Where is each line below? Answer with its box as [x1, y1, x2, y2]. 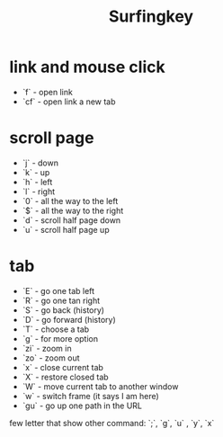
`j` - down [22, 157, 58, 168]
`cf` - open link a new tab [22, 96, 116, 107]
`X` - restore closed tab [22, 371, 110, 382]
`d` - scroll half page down [22, 214, 121, 226]
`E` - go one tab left [22, 285, 95, 296]
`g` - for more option [22, 333, 99, 343]
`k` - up [22, 166, 50, 177]
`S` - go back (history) [22, 304, 105, 316]
